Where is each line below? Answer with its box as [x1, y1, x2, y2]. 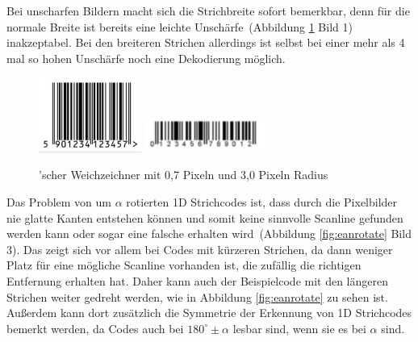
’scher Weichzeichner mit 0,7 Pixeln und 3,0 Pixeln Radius [39, 166, 328, 183]
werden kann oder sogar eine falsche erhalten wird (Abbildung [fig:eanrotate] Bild [6, 225, 412, 242]
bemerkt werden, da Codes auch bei [6, 319, 184, 336]
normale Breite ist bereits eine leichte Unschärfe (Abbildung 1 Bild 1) [6, 18, 353, 35]
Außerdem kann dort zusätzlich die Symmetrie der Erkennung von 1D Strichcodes [6, 304, 412, 321]
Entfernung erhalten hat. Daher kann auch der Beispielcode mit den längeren [6, 273, 389, 290]
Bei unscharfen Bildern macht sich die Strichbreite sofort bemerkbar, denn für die [6, 2, 410, 19]
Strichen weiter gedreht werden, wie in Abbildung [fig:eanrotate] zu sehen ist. [6, 288, 388, 305]
